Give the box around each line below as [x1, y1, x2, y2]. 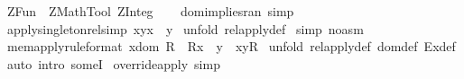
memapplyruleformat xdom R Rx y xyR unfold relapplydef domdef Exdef [6, 37, 456, 56]
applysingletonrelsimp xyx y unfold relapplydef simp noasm [6, 19, 364, 38]
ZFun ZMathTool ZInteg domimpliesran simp [6, 2, 294, 20]
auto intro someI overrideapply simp [6, 54, 220, 73]
